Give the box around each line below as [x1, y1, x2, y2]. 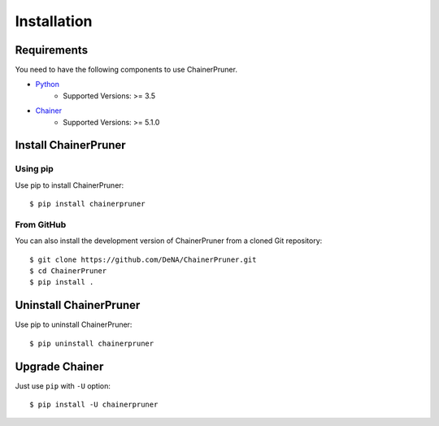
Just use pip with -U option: [15, 380, 111, 390]
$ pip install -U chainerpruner [29, 400, 159, 410]
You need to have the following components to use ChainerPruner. [15, 65, 237, 75]
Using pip [15, 163, 54, 175]
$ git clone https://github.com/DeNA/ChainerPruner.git [29, 254, 257, 264]
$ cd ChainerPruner [29, 267, 107, 276]
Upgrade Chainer [15, 359, 104, 373]
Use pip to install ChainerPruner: [15, 180, 124, 190]
